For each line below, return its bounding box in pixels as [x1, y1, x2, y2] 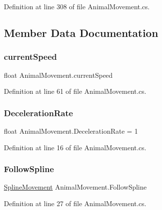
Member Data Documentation [4, 25, 159, 40]
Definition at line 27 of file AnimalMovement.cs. [4, 198, 146, 208]
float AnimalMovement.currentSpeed [4, 70, 113, 80]
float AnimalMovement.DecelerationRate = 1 [4, 126, 138, 136]
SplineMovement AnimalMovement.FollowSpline [4, 182, 147, 192]
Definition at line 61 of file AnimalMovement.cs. [4, 86, 146, 96]
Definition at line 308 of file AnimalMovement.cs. [4, 1, 150, 11]
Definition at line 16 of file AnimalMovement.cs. [4, 142, 146, 152]
